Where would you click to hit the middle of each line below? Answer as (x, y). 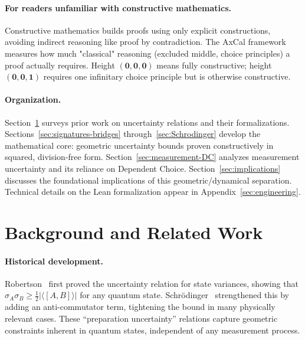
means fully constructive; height (214, 65)
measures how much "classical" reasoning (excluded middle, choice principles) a (147, 53)
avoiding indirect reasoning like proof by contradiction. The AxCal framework (145, 42)
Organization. (33, 99)
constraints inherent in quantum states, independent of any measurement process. (152, 330)
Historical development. (54, 261)
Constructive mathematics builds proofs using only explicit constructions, (138, 30)
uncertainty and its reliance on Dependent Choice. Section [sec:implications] (143, 168)
